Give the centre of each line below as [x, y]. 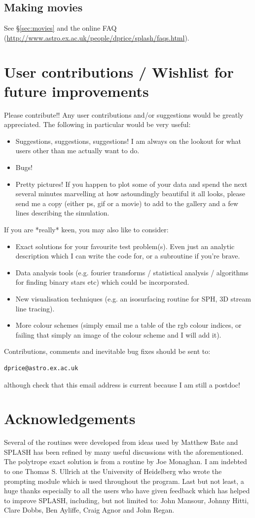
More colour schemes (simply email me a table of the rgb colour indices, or [128, 325]
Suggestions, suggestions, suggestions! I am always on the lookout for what [128, 141]
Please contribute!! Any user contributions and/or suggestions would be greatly [124, 114]
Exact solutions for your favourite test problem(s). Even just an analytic [125, 246]
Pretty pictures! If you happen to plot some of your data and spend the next [131, 184]
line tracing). [35, 308]
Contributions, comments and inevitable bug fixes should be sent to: [107, 351]
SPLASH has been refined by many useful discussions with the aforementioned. [124, 452]
